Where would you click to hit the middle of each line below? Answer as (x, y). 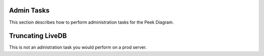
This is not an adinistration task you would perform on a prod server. (78, 47)
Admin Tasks (29, 10)
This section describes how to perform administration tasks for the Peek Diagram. (91, 22)
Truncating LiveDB (38, 36)
